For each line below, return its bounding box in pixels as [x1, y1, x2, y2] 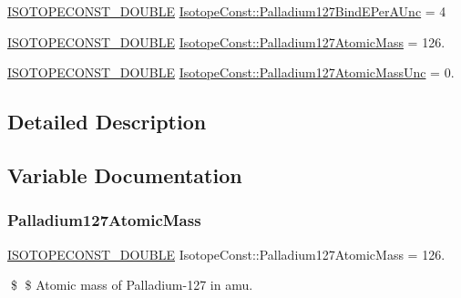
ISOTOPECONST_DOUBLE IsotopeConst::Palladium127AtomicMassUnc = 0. [7, 63, 455, 82]
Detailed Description [7, 108, 207, 136]
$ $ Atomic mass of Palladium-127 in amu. [10, 275, 253, 294]
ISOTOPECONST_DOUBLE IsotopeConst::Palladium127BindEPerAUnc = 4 [7, 2, 446, 20]
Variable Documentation [7, 160, 242, 189]
